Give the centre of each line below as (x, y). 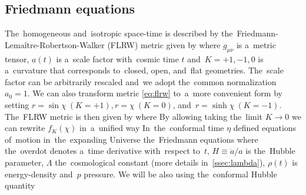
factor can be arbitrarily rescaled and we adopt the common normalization (141, 81)
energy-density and (39, 174)
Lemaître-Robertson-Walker (55, 44)
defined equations (265, 128)
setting (17, 104)
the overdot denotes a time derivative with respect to (102, 151)
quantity (20, 185)
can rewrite (25, 128)
